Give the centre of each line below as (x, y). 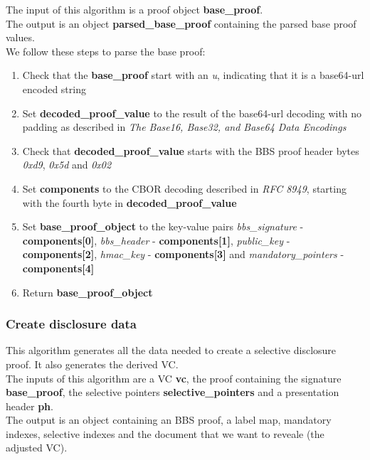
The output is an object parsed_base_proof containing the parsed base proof (181, 23)
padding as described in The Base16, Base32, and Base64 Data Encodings (184, 127)
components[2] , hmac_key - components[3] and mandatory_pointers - (183, 254)
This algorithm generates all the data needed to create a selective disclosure (171, 350)
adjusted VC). (37, 448)
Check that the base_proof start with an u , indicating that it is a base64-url (193, 75)
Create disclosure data (71, 324)
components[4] (58, 268)
